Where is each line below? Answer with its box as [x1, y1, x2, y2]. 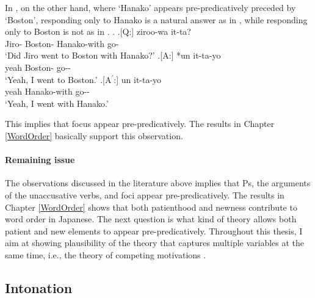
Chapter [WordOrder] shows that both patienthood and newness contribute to [5, 200, 297, 213]
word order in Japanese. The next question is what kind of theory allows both [5, 213, 297, 225]
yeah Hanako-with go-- [5, 85, 90, 98]
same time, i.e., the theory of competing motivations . [5, 248, 206, 261]
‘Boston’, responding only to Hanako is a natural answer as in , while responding [5, 13, 308, 26]
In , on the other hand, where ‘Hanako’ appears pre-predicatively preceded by [5, 1, 296, 13]
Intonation [5, 278, 73, 297]
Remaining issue [5, 153, 75, 166]
